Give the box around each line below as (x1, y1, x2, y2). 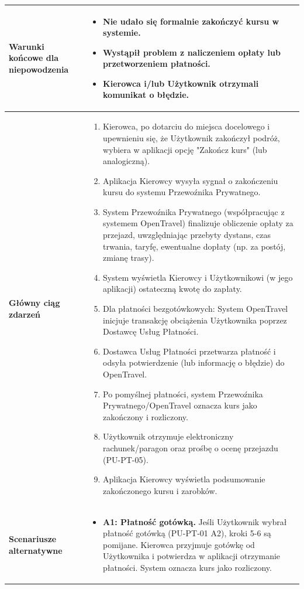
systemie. (103, 26, 141, 39)
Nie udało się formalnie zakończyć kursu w (103, 15, 279, 27)
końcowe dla (9, 52, 58, 64)
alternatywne (9, 544, 63, 556)
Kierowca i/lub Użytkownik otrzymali (103, 77, 259, 89)
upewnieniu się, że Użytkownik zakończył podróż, (103, 131, 280, 144)
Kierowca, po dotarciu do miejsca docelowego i (103, 120, 270, 132)
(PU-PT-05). (103, 453, 148, 465)
